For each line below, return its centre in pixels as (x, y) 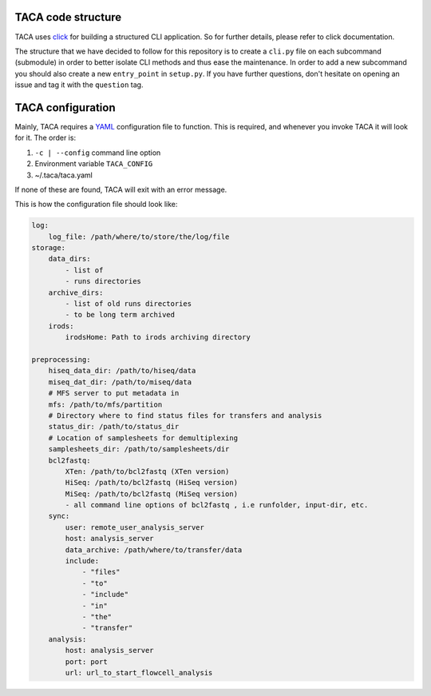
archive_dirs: (76, 292)
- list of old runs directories (128, 304)
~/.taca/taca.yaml (64, 175)
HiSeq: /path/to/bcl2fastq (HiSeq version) (152, 483)
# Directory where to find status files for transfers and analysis (185, 415)
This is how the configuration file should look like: (96, 205)
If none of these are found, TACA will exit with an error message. (121, 189)
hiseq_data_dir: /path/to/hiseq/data (122, 371)
